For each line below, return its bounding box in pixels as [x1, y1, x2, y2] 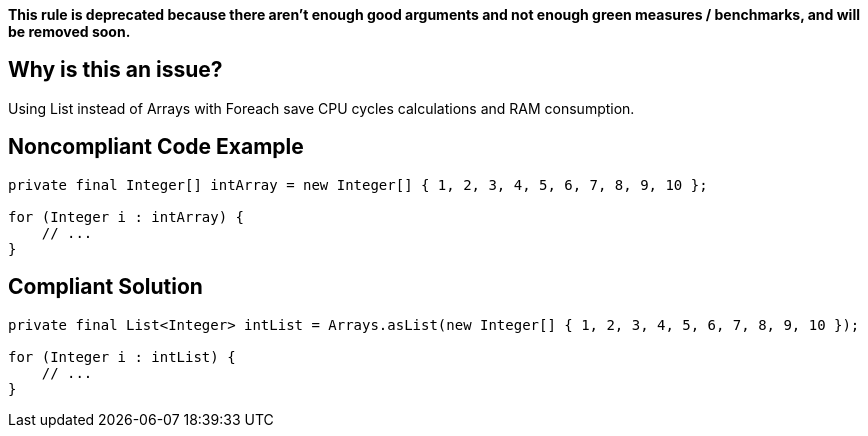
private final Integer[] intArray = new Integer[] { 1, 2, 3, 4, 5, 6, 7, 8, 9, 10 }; [8, 176, 708, 193]
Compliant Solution [8, 274, 203, 300]
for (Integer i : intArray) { [8, 208, 245, 225]
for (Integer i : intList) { [8, 348, 236, 365]
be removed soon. [8, 23, 131, 40]
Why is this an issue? [8, 57, 223, 83]
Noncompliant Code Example [8, 134, 304, 160]
